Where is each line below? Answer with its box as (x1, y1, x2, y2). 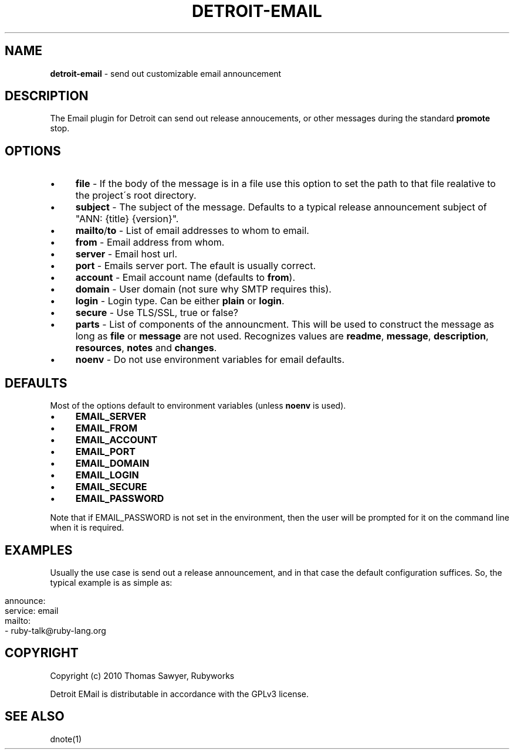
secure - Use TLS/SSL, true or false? (75, 307, 239, 319)
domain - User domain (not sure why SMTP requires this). (75, 283, 332, 296)
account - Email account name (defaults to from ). (75, 271, 295, 284)
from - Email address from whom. (75, 236, 225, 249)
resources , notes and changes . (75, 342, 217, 354)
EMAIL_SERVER (75, 410, 146, 423)
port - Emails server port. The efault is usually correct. (75, 260, 316, 272)
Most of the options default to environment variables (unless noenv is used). (50, 400, 346, 411)
